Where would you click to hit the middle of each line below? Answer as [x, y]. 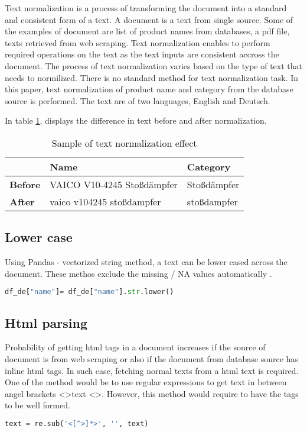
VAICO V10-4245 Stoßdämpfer [114, 184]
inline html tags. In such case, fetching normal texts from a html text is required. [152, 370]
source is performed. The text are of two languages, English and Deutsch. [138, 100]
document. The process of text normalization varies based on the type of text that [154, 65]
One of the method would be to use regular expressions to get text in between [146, 382]
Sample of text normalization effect [124, 143]
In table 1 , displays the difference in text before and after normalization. [136, 120]
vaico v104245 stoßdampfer [105, 201]
